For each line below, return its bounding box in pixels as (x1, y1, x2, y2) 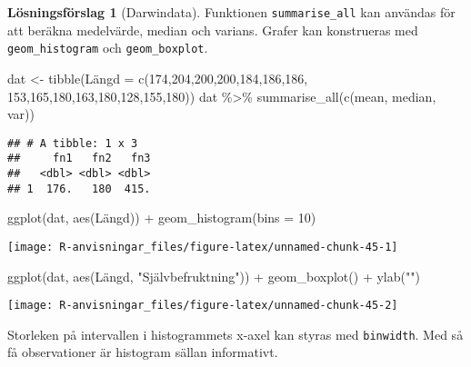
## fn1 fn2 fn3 (7, 152, 151, 165)
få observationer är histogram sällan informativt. (7, 342, 278, 362)
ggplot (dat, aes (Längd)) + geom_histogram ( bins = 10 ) (7, 208, 316, 227)
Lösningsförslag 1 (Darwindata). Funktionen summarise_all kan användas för (7, 3, 456, 21)
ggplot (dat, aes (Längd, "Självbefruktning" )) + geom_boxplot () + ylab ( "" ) (7, 266, 420, 285)
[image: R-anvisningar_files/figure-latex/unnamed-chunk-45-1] (7, 240, 398, 253)
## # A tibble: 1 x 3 (7, 136, 138, 150)
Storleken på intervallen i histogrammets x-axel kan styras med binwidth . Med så (7, 324, 464, 343)
